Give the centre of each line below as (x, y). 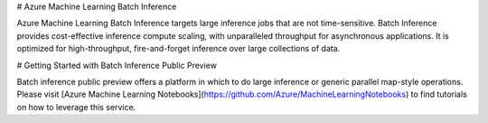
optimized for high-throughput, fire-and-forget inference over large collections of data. (178, 49)
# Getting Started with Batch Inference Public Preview (117, 65)
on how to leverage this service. (76, 107)
